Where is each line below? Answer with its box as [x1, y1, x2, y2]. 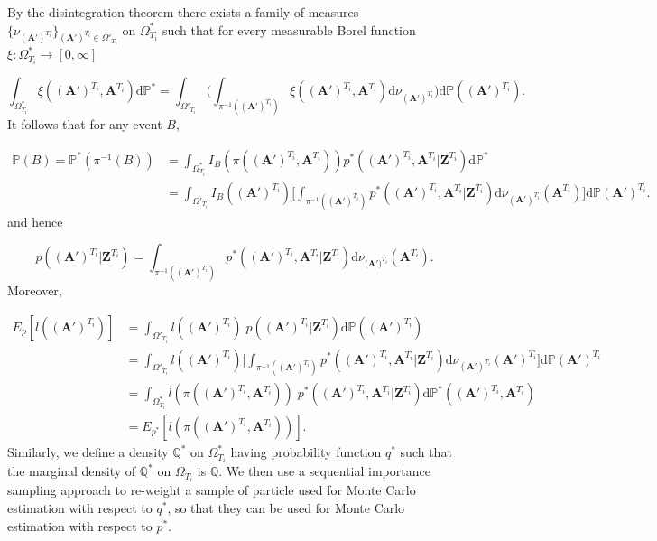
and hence [7, 211, 63, 230]
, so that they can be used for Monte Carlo [167, 499, 405, 518]
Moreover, [7, 281, 62, 300]
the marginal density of [7, 462, 136, 480]
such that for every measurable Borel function [162, 20, 416, 39]
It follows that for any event [7, 115, 162, 134]
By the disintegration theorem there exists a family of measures [7, 3, 359, 21]
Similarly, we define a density [7, 443, 169, 462]
